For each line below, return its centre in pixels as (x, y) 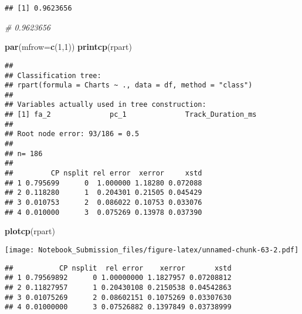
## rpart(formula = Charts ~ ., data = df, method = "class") (129, 85)
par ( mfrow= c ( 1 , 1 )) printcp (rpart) (69, 47)
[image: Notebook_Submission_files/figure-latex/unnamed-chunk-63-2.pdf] (152, 250)
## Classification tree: (53, 75)
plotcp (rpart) (30, 231)
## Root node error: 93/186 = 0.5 (72, 134)
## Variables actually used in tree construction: (106, 105)
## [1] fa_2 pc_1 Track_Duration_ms (131, 115)
